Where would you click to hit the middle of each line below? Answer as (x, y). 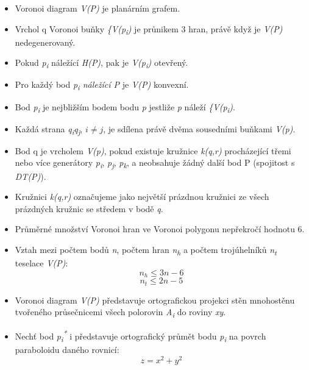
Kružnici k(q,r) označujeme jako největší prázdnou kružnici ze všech (142, 197)
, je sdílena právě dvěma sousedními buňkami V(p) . (199, 128)
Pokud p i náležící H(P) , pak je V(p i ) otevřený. (101, 63)
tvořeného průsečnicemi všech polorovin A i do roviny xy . (120, 312)
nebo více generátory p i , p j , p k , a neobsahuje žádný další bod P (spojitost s (155, 163)
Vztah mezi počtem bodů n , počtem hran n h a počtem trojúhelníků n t (146, 250)
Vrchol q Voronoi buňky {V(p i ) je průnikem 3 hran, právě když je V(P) (149, 29)
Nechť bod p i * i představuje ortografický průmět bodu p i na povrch (140, 336)
